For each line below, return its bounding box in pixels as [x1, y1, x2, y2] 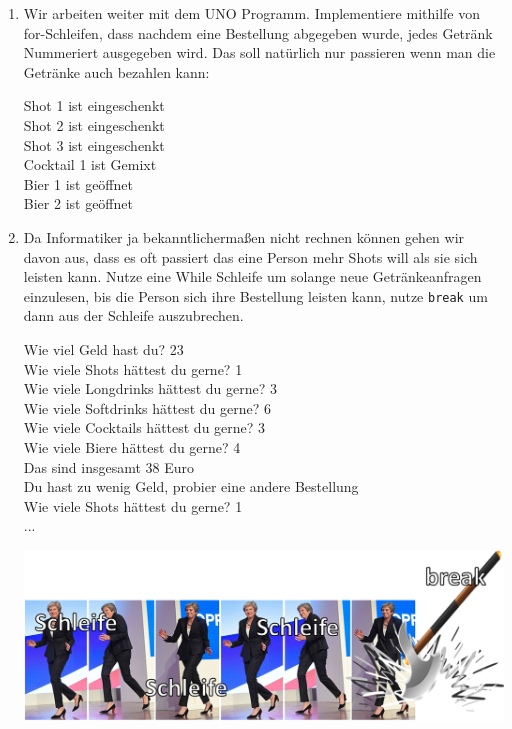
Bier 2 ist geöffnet [23, 193, 133, 214]
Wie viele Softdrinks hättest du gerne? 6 [23, 397, 271, 418]
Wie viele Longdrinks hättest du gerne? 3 [23, 378, 277, 399]
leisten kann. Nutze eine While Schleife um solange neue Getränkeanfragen [23, 266, 482, 287]
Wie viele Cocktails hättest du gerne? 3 [23, 417, 266, 438]
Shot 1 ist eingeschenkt [23, 95, 165, 116]
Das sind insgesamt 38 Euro [23, 456, 195, 477]
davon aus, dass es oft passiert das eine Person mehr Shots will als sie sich [23, 246, 478, 267]
